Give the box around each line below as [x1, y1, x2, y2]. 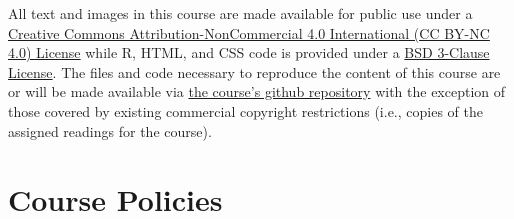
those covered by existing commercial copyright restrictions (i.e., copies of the [8, 100, 483, 121]
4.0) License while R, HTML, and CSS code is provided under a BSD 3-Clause [8, 42, 490, 63]
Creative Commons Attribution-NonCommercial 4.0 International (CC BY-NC [8, 22, 490, 43]
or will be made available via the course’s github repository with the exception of [8, 81, 506, 102]
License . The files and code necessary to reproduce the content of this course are [8, 61, 501, 82]
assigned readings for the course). [8, 120, 212, 141]
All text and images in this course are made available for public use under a [8, 3, 473, 23]
